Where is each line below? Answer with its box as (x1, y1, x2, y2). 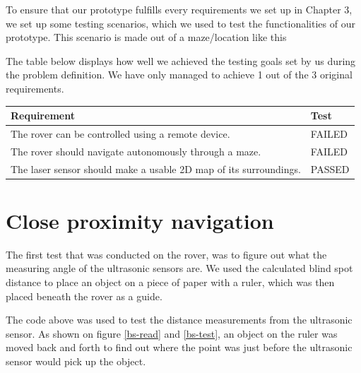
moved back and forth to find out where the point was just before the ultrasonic (6, 340, 353, 355)
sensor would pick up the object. (6, 353, 146, 368)
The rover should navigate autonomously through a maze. (11, 143, 261, 158)
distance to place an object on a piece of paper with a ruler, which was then (6, 275, 335, 289)
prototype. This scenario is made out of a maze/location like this (6, 30, 287, 45)
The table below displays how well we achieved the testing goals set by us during (6, 53, 356, 68)
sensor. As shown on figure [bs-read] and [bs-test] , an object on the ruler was (6, 326, 338, 341)
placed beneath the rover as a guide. (6, 288, 162, 303)
